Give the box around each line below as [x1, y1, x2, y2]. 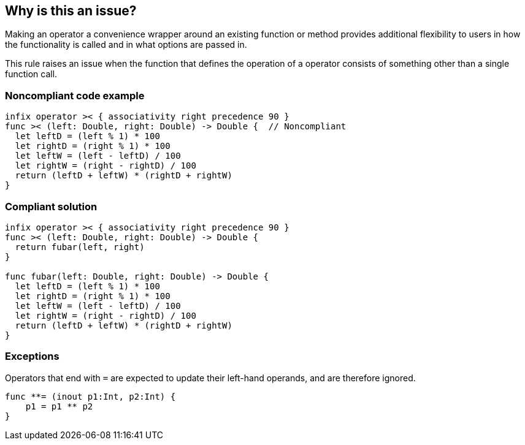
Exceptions [5, 350, 59, 363]
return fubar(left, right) [15, 242, 145, 252]
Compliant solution [5, 200, 98, 213]
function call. [5, 69, 58, 80]
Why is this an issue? [5, 3, 137, 18]
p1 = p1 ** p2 [25, 401, 93, 411]
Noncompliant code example [5, 89, 145, 102]
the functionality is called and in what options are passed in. [5, 39, 247, 50]
